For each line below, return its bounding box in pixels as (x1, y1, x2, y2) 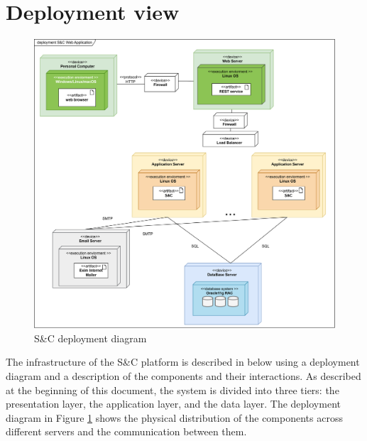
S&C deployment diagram (34, 330, 147, 345)
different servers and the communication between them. (6, 424, 247, 439)
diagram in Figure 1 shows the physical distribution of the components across (6, 410, 343, 425)
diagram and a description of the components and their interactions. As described (6, 368, 361, 383)
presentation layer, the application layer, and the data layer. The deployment (6, 396, 341, 411)
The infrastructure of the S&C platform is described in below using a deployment (6, 354, 360, 369)
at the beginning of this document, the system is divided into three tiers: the (6, 382, 339, 397)
